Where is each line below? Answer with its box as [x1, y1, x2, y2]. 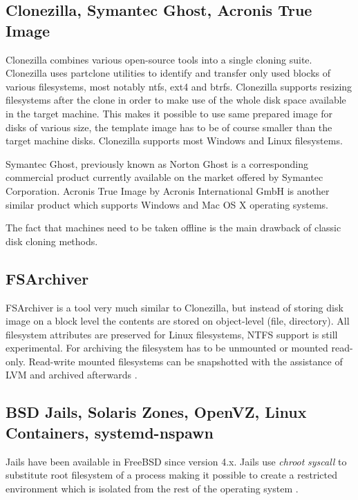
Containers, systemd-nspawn [6, 421, 214, 443]
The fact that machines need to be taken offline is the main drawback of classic [6, 220, 341, 235]
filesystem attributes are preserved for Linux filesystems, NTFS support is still [6, 327, 338, 341]
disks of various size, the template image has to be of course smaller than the [6, 119, 332, 134]
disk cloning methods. [6, 233, 98, 248]
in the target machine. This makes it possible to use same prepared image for [6, 106, 333, 120]
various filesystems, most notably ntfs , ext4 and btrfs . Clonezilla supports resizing [6, 79, 352, 93]
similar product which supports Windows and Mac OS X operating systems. [6, 197, 328, 211]
